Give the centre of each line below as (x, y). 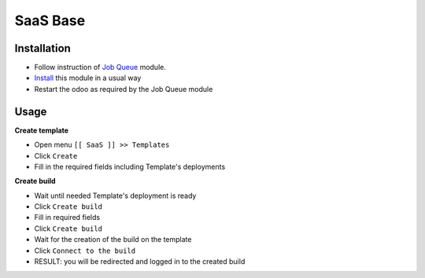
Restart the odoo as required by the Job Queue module (124, 89)
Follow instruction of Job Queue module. (100, 68)
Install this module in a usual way (88, 78)
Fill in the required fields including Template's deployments (130, 166)
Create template (42, 130)
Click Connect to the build (85, 251)
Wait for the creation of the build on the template (113, 240)
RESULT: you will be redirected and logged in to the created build (140, 262)
